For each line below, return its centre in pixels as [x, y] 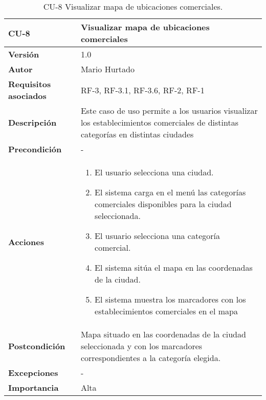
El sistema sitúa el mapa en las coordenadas [174, 267]
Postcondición [37, 346]
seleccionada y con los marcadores [141, 346]
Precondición [35, 149]
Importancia [34, 387]
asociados [27, 96]
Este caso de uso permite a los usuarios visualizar [169, 111]
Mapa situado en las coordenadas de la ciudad [163, 334]
